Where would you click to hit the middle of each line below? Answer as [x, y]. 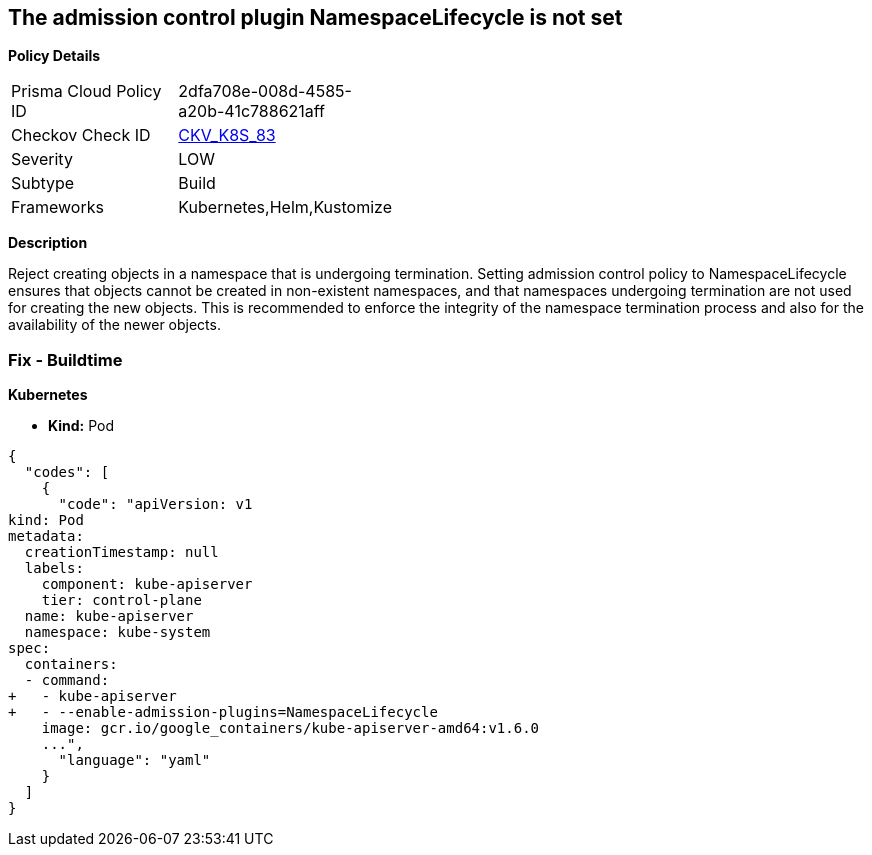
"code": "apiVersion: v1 [155, 504]
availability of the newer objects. [114, 325]
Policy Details [54, 56]
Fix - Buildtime [65, 359]
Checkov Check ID [81, 135]
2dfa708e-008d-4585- [265, 91]
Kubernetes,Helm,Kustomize [285, 207]
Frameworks [57, 207]
